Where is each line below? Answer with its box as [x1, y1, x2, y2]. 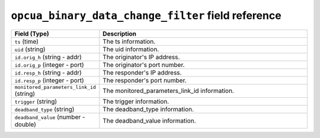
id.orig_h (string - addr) [14, 53, 82, 61]
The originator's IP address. [103, 53, 180, 61]
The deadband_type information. [103, 105, 194, 113]
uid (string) [14, 45, 46, 53]
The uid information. [103, 45, 159, 53]
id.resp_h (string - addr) [14, 68, 82, 76]
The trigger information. [103, 97, 169, 105]
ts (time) [14, 37, 39, 46]
